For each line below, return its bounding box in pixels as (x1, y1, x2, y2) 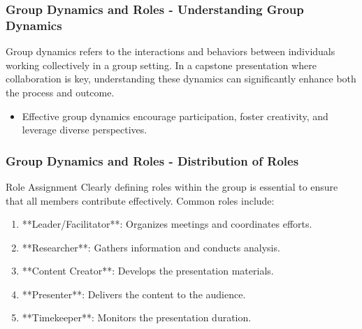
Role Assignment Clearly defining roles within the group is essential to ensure (6, 179, 338, 193)
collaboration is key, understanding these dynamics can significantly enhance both (6, 71, 356, 86)
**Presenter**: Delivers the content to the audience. (22, 286, 246, 301)
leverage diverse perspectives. (22, 122, 147, 137)
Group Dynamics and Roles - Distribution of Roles (6, 152, 299, 169)
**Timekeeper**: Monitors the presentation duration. (22, 310, 252, 325)
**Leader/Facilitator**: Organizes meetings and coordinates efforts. (22, 217, 312, 231)
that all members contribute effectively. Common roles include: (6, 193, 275, 207)
